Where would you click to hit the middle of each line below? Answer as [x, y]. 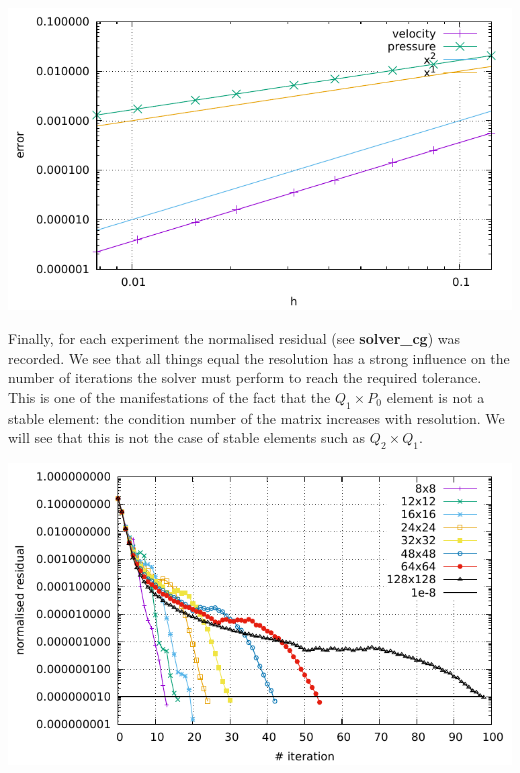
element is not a [435, 396]
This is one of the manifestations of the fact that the [169, 396]
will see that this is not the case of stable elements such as [187, 437]
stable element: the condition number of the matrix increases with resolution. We [256, 417]
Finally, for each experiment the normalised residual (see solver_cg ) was [234, 337]
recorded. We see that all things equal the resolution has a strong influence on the [259, 357]
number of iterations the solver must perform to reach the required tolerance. [245, 377]
